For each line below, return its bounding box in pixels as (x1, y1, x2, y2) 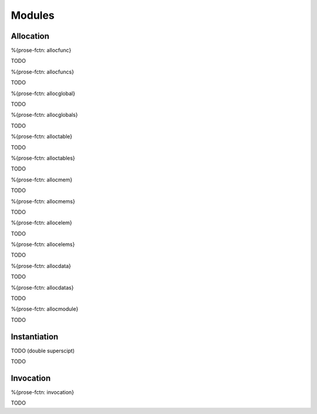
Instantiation (11, 332, 59, 342)
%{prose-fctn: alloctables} (11, 154, 76, 161)
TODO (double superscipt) (11, 347, 75, 354)
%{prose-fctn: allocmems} (11, 197, 76, 205)
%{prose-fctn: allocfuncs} (11, 68, 75, 75)
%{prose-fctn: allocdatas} (11, 284, 74, 291)
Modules (11, 9, 55, 22)
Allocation (11, 31, 50, 41)
